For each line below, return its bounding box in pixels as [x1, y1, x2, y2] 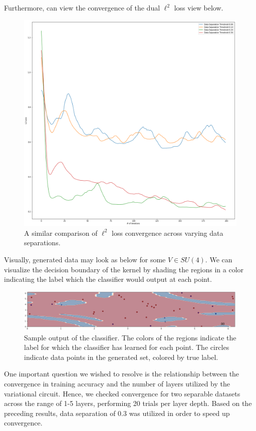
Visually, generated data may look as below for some [4, 254, 166, 264]
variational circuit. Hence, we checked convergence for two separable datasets [4, 388, 240, 398]
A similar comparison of [24, 227, 98, 238]
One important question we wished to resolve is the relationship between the [4, 368, 239, 379]
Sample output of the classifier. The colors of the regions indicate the [24, 332, 236, 342]
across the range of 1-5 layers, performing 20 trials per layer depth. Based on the [4, 398, 252, 408]
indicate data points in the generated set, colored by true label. [24, 351, 218, 362]
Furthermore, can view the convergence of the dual [4, 3, 160, 13]
